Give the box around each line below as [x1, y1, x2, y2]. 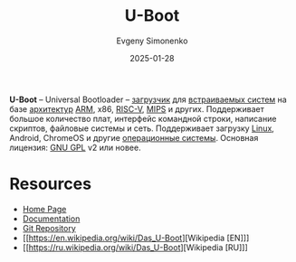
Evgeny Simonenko [116, 35, 188, 46]
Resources [9, 173, 92, 194]
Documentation [22, 213, 81, 224]
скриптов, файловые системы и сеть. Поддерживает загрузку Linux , [9, 123, 274, 134]
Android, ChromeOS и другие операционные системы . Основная [9, 132, 259, 143]
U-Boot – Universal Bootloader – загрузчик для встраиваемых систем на [9, 94, 287, 105]
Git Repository [22, 222, 77, 233]
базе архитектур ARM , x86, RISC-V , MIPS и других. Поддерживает [9, 103, 264, 114]
